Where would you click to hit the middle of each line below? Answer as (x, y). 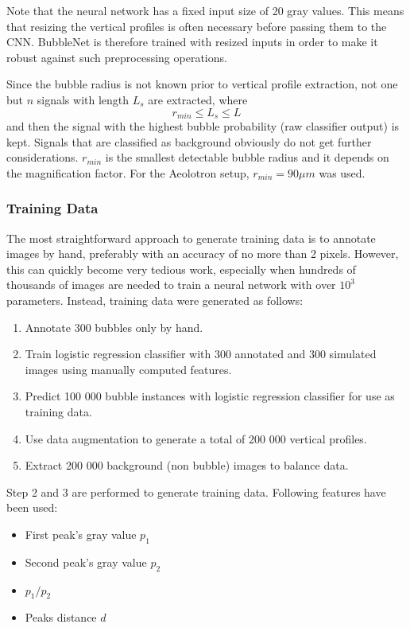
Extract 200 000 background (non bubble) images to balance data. (187, 465)
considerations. (43, 157)
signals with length (83, 99)
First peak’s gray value (81, 534)
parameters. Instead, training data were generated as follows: (155, 300)
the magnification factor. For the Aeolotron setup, (128, 172)
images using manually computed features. (128, 369)
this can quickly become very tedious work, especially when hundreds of (181, 269)
